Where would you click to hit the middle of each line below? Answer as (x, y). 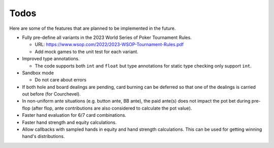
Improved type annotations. (51, 59)
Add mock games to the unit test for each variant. (87, 52)
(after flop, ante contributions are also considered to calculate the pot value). (112, 108)
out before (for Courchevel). (52, 94)
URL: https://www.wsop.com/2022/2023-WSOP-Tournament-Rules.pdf (109, 44)
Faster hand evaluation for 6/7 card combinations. (74, 115)
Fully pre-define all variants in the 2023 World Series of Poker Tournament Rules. (107, 37)
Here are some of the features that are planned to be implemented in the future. (93, 28)
